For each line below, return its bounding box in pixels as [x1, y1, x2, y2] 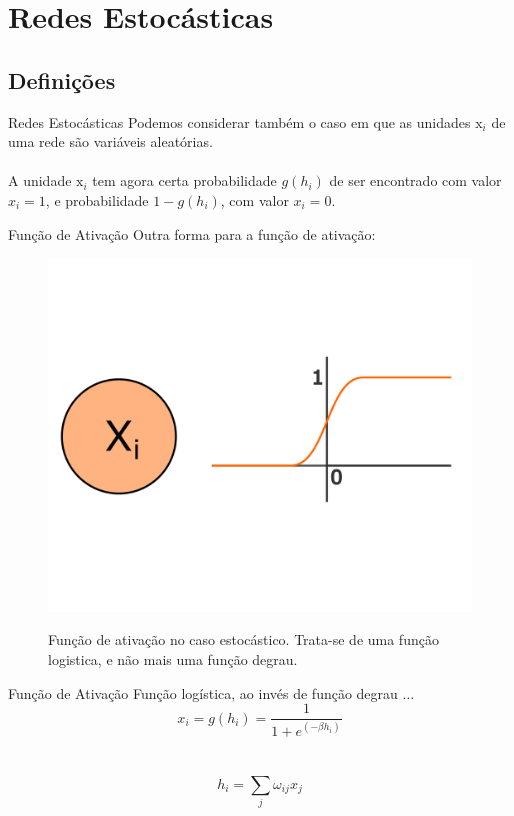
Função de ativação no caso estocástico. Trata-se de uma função [48, 629, 439, 650]
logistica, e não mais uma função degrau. [48, 648, 298, 669]
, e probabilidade [45, 189, 149, 210]
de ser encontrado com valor [329, 170, 502, 191]
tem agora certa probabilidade [92, 170, 277, 191]
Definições [8, 64, 116, 95]
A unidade [8, 170, 72, 191]
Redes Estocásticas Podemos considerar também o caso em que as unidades [8, 111, 471, 132]
